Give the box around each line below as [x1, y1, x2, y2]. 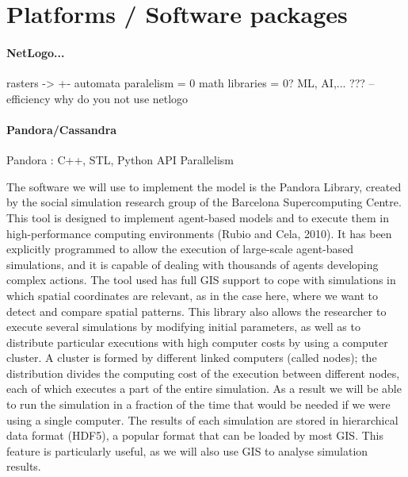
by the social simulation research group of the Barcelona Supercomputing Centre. [6, 194, 402, 210]
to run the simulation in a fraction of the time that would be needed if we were [6, 396, 391, 413]
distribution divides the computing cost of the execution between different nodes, [6, 364, 400, 381]
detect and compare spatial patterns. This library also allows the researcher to [6, 302, 387, 319]
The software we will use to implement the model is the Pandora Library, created [6, 178, 402, 194]
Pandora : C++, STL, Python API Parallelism [6, 152, 234, 168]
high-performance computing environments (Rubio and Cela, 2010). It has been [6, 225, 392, 241]
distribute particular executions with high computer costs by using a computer [6, 333, 388, 350]
